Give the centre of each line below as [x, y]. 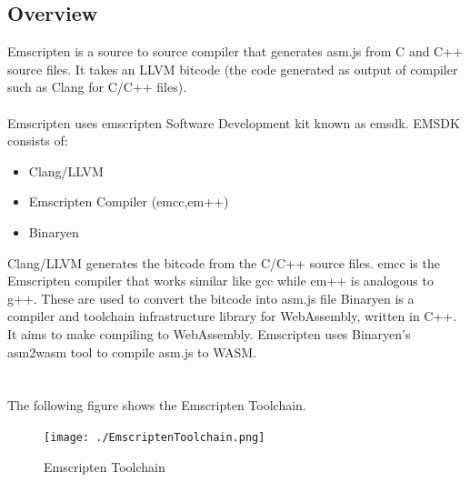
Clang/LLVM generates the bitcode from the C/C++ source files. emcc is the [224, 262]
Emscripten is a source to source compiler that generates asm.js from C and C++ [235, 51]
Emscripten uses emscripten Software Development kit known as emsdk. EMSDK [234, 122]
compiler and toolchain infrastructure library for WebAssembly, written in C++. [232, 316]
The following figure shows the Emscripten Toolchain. [157, 405]
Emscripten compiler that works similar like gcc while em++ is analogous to [220, 281]
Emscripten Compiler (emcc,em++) [129, 201]
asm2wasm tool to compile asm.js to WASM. [132, 351]
